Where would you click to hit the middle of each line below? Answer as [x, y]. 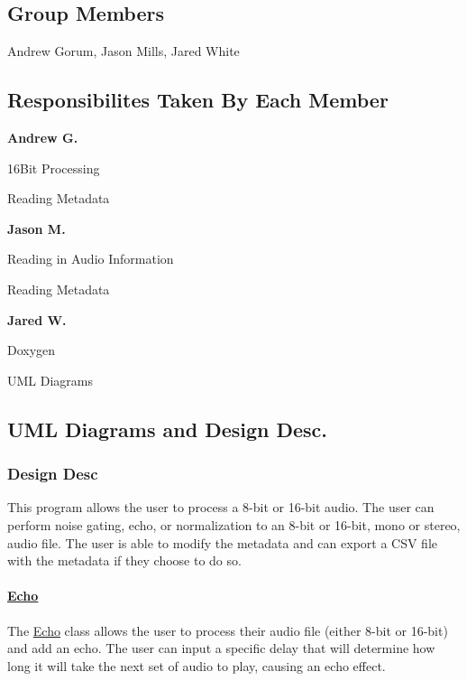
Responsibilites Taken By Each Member [198, 100]
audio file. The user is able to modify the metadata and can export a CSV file [223, 542]
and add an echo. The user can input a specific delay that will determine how [221, 648]
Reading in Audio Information [91, 259]
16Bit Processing [54, 168]
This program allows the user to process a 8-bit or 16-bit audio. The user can [221, 507]
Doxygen [32, 350]
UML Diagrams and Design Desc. [168, 429]
